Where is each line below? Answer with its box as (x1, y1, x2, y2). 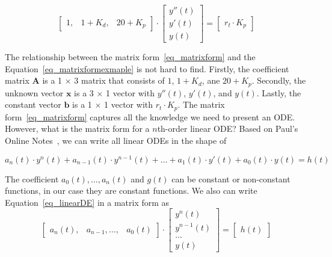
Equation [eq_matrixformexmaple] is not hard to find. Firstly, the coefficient (5, 62, 289, 75)
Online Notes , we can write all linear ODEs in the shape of (5, 134, 227, 146)
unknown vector (5, 86, 64, 99)
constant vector (5, 98, 61, 111)
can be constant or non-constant (171, 172, 290, 185)
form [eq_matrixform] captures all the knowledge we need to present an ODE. (5, 110, 295, 123)
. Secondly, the (251, 74, 306, 87)
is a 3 (74, 86, 94, 99)
